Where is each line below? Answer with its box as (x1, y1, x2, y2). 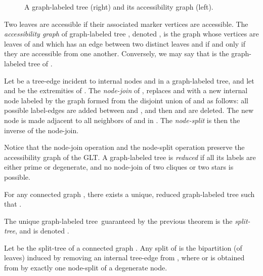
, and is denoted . (15, 225, 69, 236)
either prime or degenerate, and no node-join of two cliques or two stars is (4, 162, 234, 172)
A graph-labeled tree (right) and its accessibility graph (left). (24, 2, 213, 12)
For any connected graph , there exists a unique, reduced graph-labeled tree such (4, 188, 255, 199)
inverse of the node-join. (4, 125, 79, 135)
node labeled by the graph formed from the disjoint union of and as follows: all (4, 95, 249, 105)
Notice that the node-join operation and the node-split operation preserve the (4, 142, 245, 152)
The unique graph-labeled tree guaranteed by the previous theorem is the (4, 215, 233, 226)
